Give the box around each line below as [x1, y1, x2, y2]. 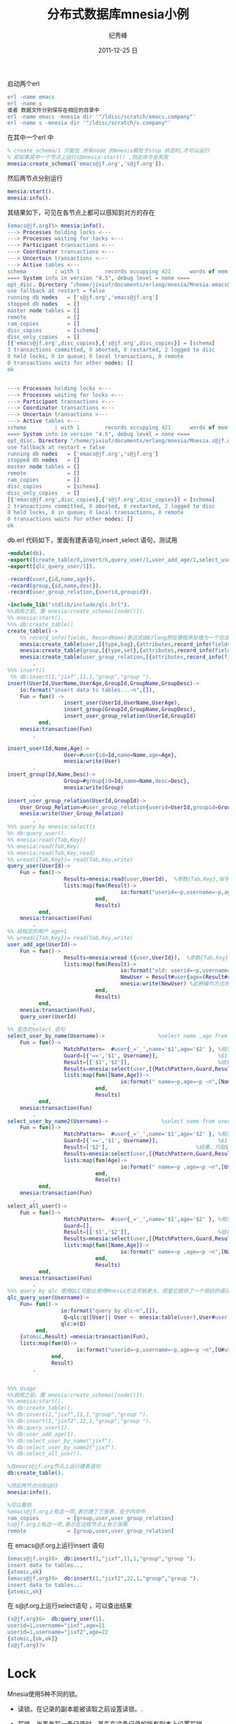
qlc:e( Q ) [60, 1320, 86, 1327]
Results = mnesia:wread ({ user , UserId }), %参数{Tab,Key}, [63, 954, 232, 961]
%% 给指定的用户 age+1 [7, 928, 67, 936]
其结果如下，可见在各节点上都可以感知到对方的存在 [7, 208, 155, 217]
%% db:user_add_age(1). [7, 1431, 77, 1438]
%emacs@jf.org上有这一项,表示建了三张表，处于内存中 [7, 1508, 146, 1515]
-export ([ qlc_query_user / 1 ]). [7, 563, 96, 570]
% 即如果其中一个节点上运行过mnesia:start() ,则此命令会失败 [7, 154, 169, 161]
